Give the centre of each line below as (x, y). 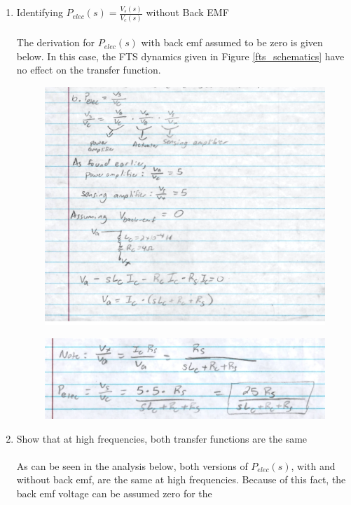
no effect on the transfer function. (89, 70)
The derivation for (56, 42)
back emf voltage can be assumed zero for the (114, 493)
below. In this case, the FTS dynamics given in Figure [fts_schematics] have (180, 56)
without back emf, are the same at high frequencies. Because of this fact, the (181, 479)
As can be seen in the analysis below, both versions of (132, 465)
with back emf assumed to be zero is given (232, 42)
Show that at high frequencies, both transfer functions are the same (162, 438)
